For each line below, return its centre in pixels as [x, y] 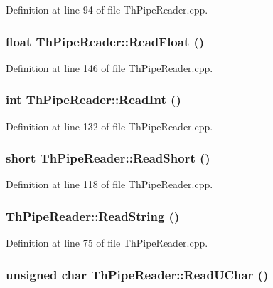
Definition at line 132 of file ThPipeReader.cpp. [109, 126]
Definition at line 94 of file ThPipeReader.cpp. [107, 9]
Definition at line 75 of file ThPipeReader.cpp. [107, 243]
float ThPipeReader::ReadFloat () [105, 41]
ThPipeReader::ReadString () [93, 216]
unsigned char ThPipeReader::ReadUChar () [137, 274]
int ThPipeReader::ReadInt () [93, 99]
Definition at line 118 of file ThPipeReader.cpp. [109, 184]
